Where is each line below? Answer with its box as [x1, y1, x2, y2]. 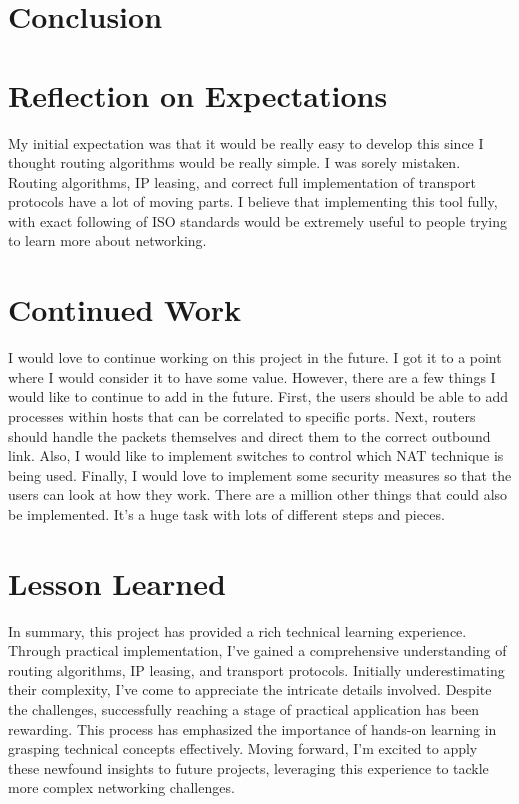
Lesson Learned [8, 562, 226, 603]
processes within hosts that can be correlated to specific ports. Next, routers [8, 405, 476, 426]
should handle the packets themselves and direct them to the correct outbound [8, 425, 491, 446]
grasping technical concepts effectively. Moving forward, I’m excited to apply [8, 738, 478, 759]
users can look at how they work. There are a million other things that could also [8, 484, 508, 505]
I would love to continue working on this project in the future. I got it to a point [8, 347, 502, 368]
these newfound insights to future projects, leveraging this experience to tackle [8, 757, 489, 778]
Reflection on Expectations [8, 74, 388, 115]
